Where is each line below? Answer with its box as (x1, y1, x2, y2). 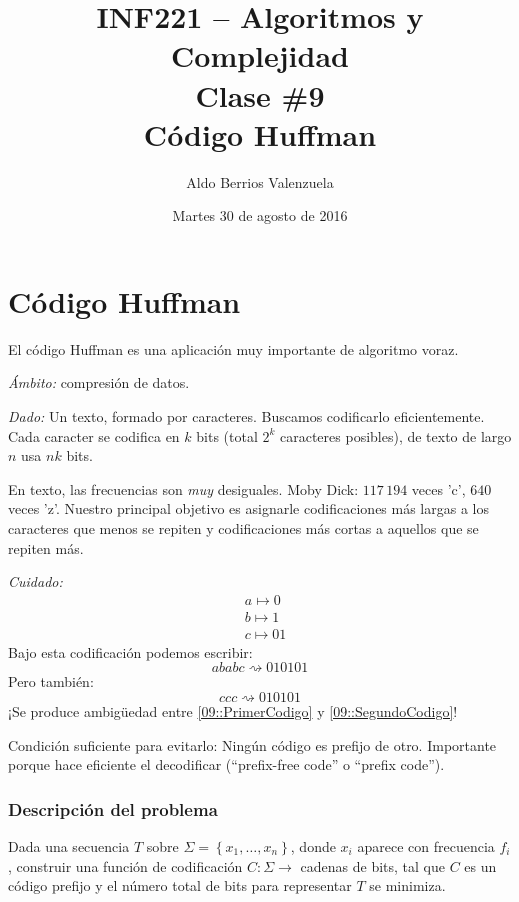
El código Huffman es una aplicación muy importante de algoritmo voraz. (8, 338, 459, 359)
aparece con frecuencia (357, 836, 495, 857)
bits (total (196, 425, 258, 446)
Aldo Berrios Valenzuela (186, 171, 334, 192)
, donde (290, 836, 336, 857)
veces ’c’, (411, 478, 466, 499)
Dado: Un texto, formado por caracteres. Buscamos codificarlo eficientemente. (8, 406, 485, 426)
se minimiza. (369, 875, 446, 896)
